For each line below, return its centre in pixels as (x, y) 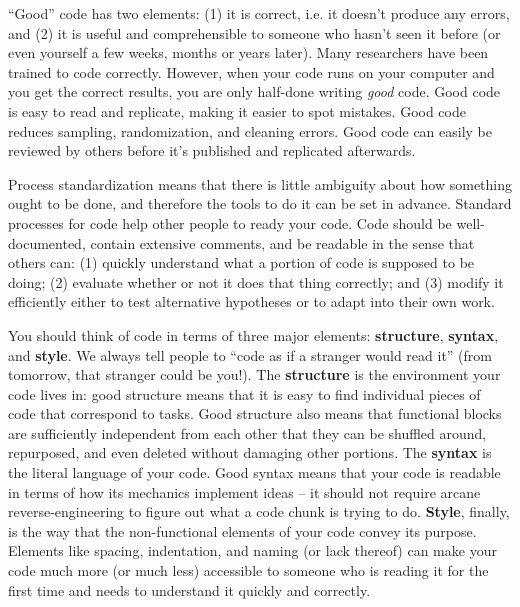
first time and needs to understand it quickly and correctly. (189, 589)
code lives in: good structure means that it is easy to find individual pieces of (244, 393)
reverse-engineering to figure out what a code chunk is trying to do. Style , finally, (259, 511)
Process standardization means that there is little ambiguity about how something (260, 183)
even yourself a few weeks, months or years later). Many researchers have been (248, 52)
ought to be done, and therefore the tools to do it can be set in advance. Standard (260, 203)
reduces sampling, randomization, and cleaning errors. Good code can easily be (250, 130)
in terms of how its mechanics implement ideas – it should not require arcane (244, 491)
